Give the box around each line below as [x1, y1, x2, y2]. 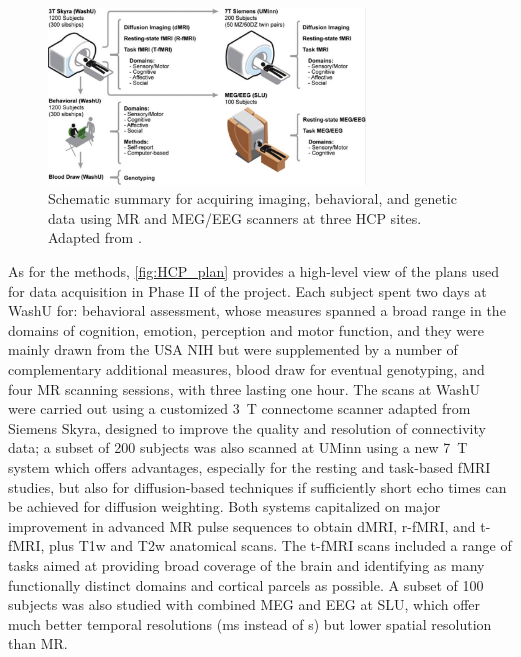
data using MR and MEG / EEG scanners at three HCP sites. [48, 207, 422, 228]
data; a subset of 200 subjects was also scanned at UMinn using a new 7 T [8, 437, 468, 458]
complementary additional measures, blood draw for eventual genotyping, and [8, 359, 485, 380]
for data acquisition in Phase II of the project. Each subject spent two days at [8, 280, 487, 301]
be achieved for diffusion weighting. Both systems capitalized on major [8, 496, 441, 517]
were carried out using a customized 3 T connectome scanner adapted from [8, 398, 471, 419]
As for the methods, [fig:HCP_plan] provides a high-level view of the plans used [8, 261, 500, 282]
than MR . [8, 633, 68, 654]
